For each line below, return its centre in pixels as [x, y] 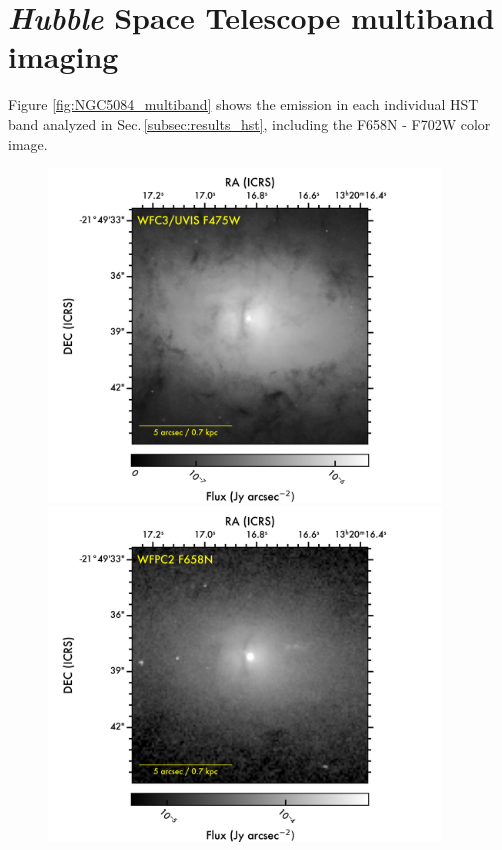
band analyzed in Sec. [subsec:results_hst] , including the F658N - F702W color [249, 123]
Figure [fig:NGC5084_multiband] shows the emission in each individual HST [243, 104]
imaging [63, 56]
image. [28, 143]
